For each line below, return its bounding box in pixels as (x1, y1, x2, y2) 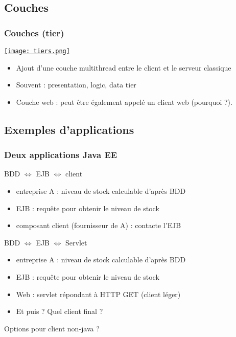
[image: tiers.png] (4, 48, 70, 55)
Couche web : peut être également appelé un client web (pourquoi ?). (16, 96, 232, 107)
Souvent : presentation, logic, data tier (16, 79, 136, 90)
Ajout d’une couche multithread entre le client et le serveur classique (16, 62, 231, 73)
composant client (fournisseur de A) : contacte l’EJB (16, 220, 181, 231)
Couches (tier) (4, 26, 64, 39)
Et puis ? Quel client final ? (16, 306, 103, 317)
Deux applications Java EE (4, 148, 117, 161)
